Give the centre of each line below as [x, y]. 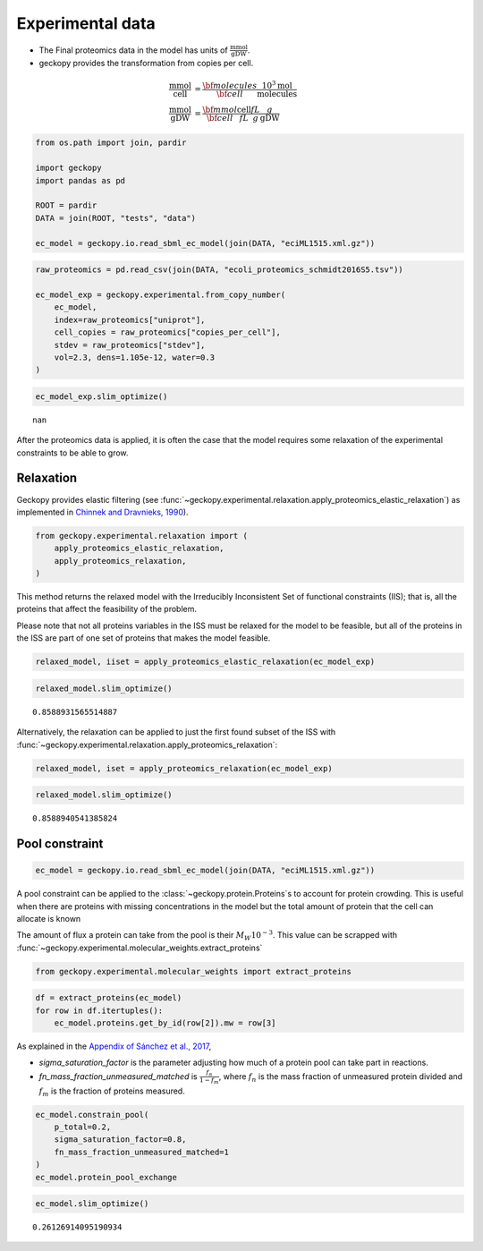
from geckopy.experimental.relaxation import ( [141, 536]
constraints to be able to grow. [72, 453]
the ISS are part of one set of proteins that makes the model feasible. [144, 638]
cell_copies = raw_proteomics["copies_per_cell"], [167, 332]
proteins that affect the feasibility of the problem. [106, 609]
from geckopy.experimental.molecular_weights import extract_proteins [194, 971]
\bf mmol [220, 110]
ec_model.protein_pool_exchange [106, 1177]
